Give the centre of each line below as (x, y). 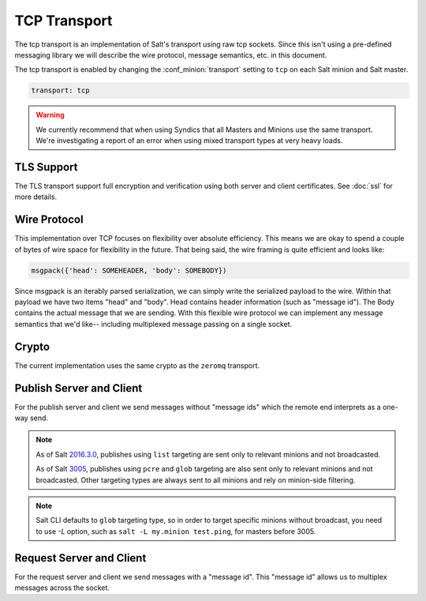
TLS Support (46, 167)
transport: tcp (60, 90)
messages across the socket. (62, 588)
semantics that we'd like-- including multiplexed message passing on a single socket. (153, 324)
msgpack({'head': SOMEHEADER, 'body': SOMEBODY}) (129, 270)
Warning (50, 115)
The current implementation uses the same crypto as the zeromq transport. (137, 365)
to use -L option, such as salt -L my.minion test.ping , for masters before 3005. (176, 531)
